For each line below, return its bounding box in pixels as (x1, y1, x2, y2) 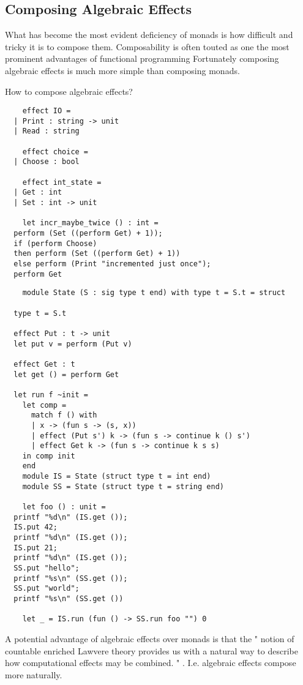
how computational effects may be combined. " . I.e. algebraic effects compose (5, 656, 296, 669)
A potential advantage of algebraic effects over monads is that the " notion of (5, 632, 294, 645)
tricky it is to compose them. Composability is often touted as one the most (5, 40, 290, 53)
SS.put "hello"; (13, 564, 80, 573)
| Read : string (13, 127, 80, 136)
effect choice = (22, 147, 89, 156)
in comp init (22, 451, 75, 460)
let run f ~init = (13, 390, 89, 399)
